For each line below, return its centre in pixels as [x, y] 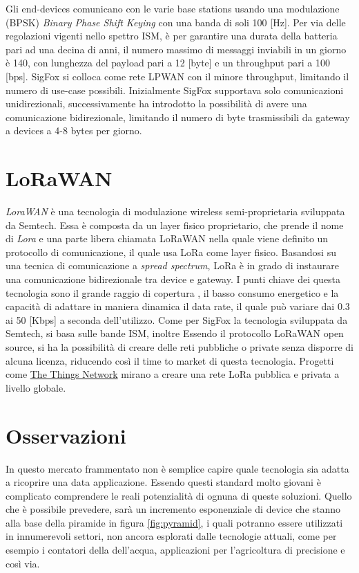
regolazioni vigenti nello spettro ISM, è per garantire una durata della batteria [172, 36]
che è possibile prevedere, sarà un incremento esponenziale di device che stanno [173, 509]
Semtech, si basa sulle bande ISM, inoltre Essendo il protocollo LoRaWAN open [175, 333]
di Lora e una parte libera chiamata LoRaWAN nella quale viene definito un [167, 238]
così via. [23, 563]
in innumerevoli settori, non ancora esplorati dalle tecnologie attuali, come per [171, 536]
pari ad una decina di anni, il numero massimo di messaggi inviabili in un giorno [176, 49]
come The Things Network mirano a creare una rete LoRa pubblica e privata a [173, 374]
